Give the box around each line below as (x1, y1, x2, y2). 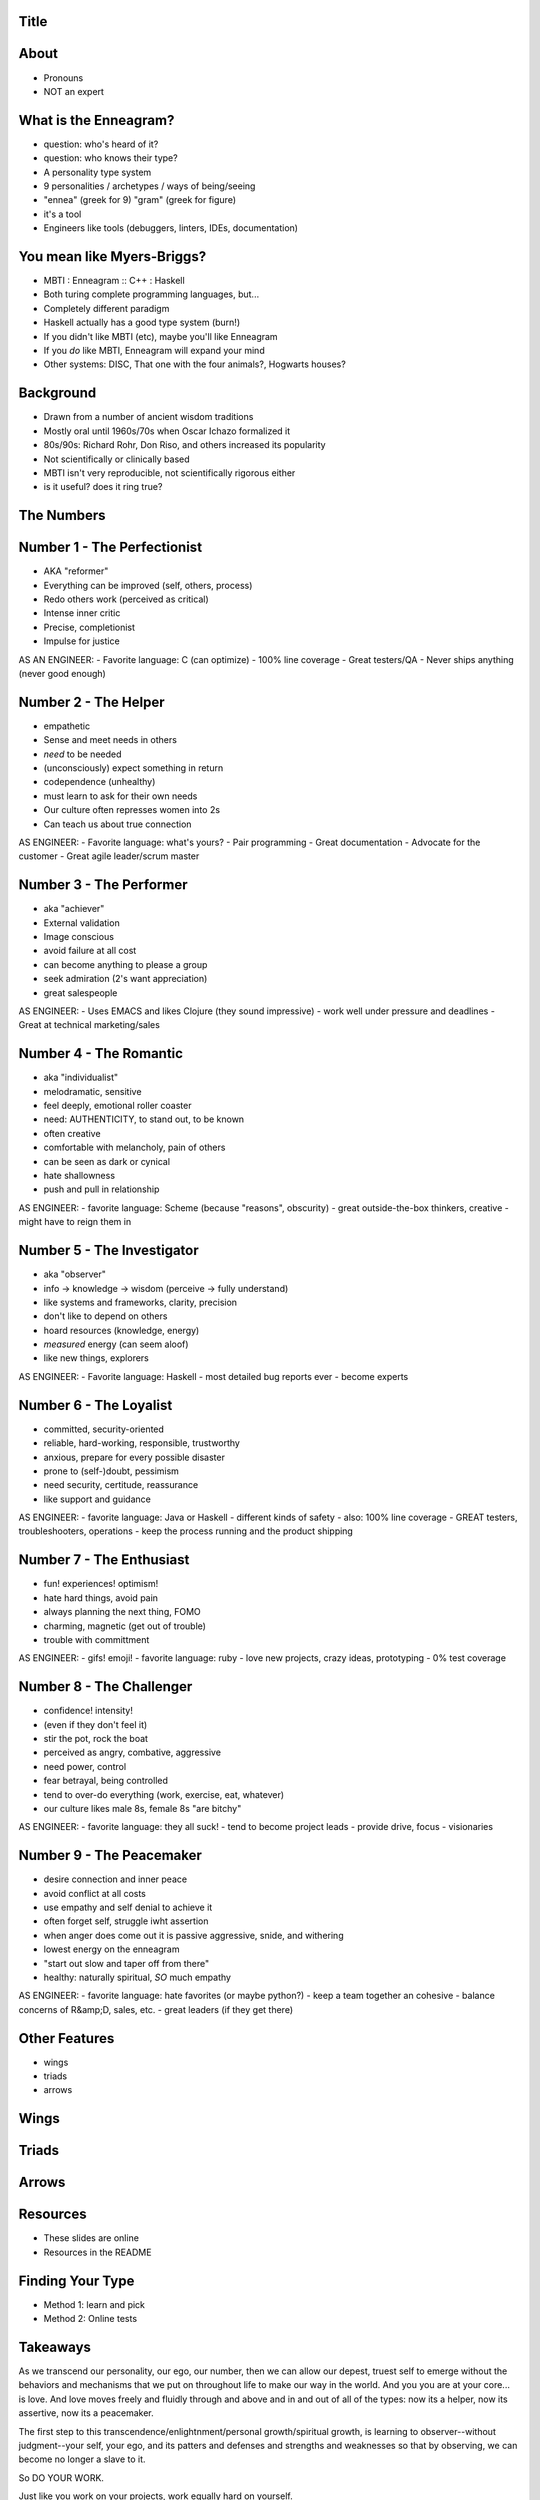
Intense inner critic (43, 607, 121, 619)
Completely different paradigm (43, 302, 170, 314)
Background (18, 385, 97, 402)
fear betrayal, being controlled (43, 1775, 169, 1787)
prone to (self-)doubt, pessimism (43, 1465, 180, 1477)
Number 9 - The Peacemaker (18, 1847, 202, 1864)
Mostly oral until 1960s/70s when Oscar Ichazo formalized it (43, 425, 291, 437)
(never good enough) (18, 667, 107, 679)
